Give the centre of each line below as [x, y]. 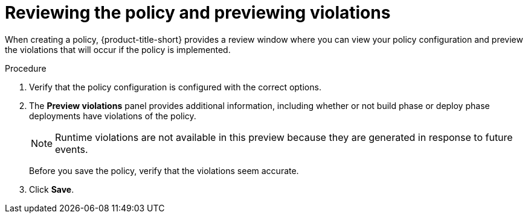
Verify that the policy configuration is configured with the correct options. [175, 87]
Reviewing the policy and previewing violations [198, 13]
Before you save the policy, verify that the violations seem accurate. [164, 170]
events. [72, 149]
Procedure [26, 68]
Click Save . [52, 189]
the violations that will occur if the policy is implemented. [118, 49]
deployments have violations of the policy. [113, 116]
